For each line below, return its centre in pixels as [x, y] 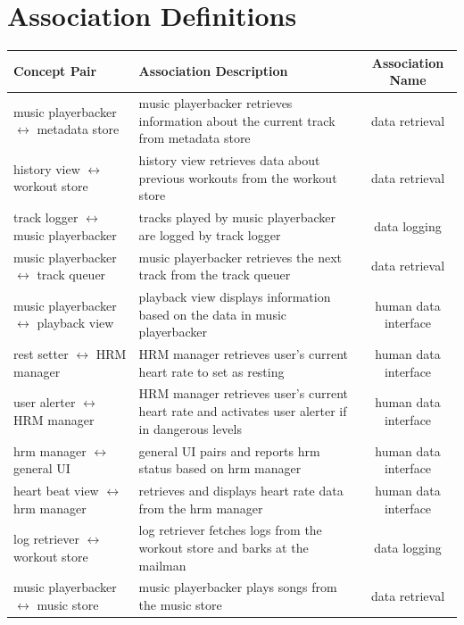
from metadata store [195, 138]
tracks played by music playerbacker [237, 217]
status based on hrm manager [220, 468]
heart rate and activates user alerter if [243, 411]
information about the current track [237, 120]
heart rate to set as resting [211, 371]
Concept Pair [55, 71]
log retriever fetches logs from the [230, 530]
